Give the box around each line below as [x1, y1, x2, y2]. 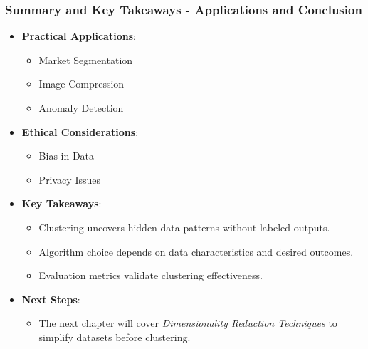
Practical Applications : [21, 28, 136, 43]
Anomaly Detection [38, 100, 124, 115]
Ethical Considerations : [21, 124, 139, 139]
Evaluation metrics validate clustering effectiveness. [38, 268, 263, 283]
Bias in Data [38, 148, 95, 163]
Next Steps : [21, 291, 80, 306]
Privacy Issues [38, 172, 100, 187]
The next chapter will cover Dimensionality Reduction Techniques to [38, 316, 337, 330]
